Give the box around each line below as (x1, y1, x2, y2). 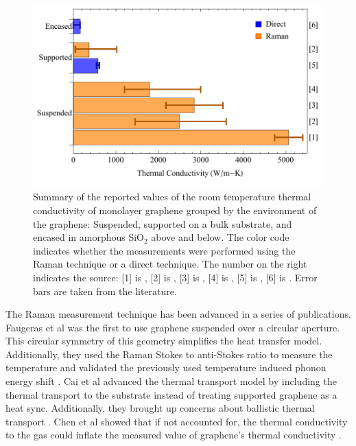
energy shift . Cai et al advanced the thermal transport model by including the (5, 374, 337, 388)
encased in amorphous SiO (33, 230, 144, 244)
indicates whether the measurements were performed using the (33, 243, 296, 257)
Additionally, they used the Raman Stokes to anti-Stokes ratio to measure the (5, 347, 333, 361)
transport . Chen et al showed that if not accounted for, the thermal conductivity (5, 414, 348, 428)
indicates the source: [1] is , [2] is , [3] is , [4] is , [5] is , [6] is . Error (33, 270, 318, 284)
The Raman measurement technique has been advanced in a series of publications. (5, 307, 351, 321)
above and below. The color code (151, 230, 289, 244)
